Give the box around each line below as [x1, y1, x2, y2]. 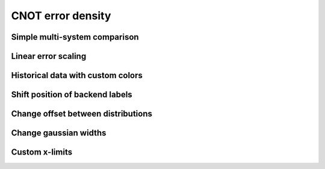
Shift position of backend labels [11, 90, 132, 100]
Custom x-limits [11, 147, 72, 158]
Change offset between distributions [11, 109, 153, 119]
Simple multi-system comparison [11, 32, 139, 42]
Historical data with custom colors [11, 70, 143, 81]
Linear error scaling [11, 51, 87, 61]
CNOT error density [11, 9, 111, 22]
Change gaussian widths [11, 128, 107, 138]
